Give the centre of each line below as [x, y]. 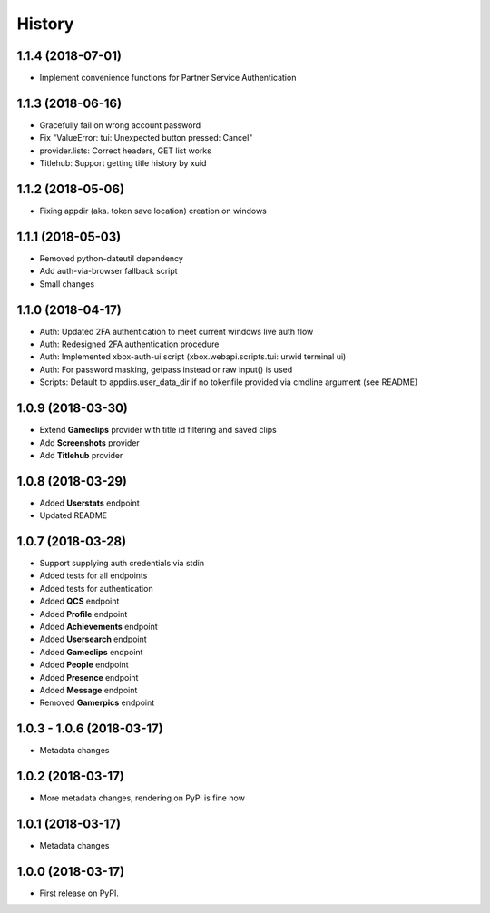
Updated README [73, 515]
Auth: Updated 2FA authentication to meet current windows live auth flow [176, 331]
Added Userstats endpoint [89, 503]
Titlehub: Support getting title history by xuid [123, 163]
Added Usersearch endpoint [93, 639]
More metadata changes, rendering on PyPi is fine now [142, 798]
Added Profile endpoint [83, 614]
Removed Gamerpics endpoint [97, 702]
